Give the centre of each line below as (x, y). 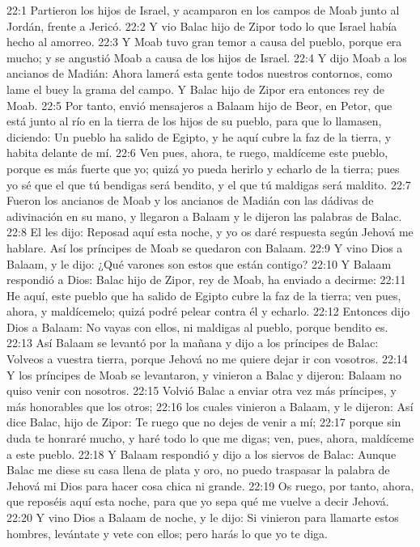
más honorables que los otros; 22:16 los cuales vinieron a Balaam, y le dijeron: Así (210, 406)
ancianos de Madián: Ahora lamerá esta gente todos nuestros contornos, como (199, 73)
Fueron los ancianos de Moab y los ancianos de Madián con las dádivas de (190, 200)
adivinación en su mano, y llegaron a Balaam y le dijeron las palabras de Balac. (204, 216)
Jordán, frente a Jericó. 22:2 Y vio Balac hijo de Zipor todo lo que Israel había (202, 25)
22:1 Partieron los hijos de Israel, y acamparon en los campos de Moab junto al (203, 10)
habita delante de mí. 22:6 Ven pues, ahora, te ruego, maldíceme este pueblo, (197, 153)
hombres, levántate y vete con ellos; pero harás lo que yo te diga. (167, 533)
